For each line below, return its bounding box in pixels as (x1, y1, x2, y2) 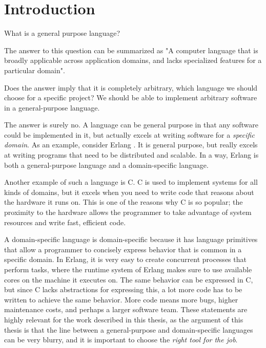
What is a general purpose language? (4, 28, 120, 38)
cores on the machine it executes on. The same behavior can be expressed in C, (4, 274, 253, 285)
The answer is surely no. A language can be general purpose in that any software (4, 119, 259, 130)
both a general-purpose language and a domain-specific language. (4, 159, 209, 170)
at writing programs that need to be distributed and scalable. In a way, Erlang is (4, 149, 259, 160)
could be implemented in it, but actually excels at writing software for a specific (4, 129, 255, 140)
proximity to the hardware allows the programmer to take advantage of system (4, 207, 252, 217)
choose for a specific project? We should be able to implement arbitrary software (4, 92, 257, 103)
